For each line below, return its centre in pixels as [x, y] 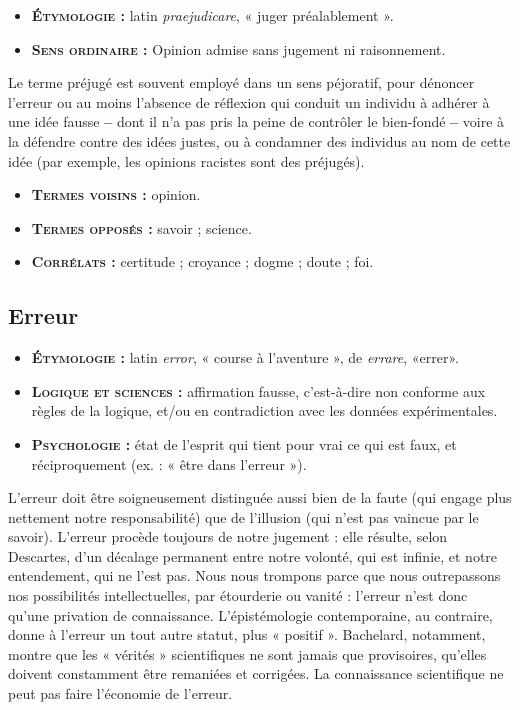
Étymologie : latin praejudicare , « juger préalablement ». [212, 15]
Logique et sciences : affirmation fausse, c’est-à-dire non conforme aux [258, 390]
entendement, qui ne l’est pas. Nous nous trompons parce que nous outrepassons [254, 575]
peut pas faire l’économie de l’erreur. [120, 693]
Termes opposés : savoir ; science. [141, 227]
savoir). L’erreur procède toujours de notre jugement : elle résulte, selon [228, 536]
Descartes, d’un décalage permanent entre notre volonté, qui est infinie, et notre [253, 555]
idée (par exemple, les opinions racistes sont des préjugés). [186, 160]
